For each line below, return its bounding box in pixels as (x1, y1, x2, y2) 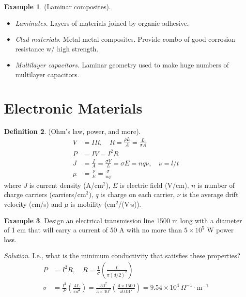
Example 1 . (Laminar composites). (4, 1, 111, 11)
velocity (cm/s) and (4, 198, 62, 209)
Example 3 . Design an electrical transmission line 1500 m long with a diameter (4, 215, 242, 225)
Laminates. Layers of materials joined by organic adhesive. (15, 17, 189, 28)
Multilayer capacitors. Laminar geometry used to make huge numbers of (15, 60, 229, 70)
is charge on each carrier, (101, 189, 175, 199)
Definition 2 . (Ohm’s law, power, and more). (4, 126, 141, 136)
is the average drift (183, 189, 239, 199)
